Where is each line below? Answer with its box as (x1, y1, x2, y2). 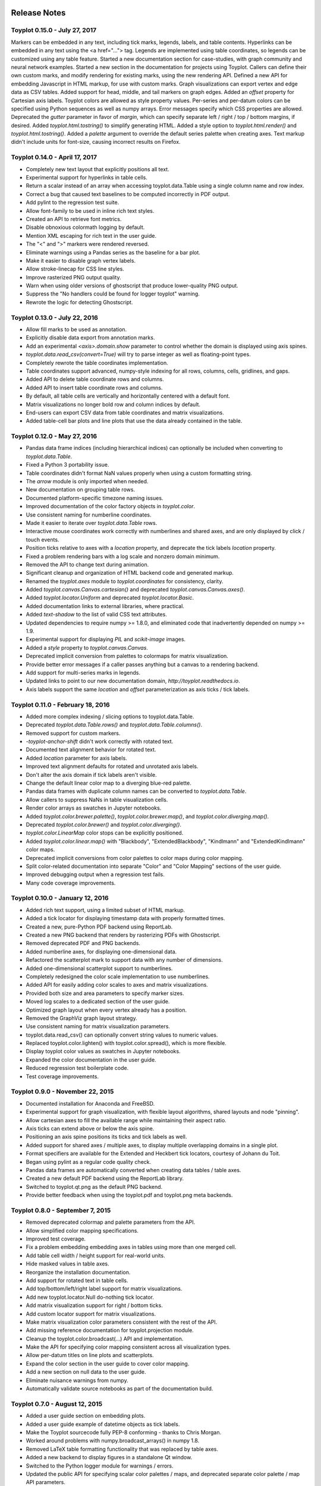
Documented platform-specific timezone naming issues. (26, 494, 163, 502)
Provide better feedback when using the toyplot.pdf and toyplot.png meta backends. (26, 1192, 233, 1199)
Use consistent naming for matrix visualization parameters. (26, 1023, 171, 1030)
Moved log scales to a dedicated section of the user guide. (26, 998, 170, 1005)
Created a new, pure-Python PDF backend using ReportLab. (26, 923, 173, 930)
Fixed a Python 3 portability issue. (26, 461, 109, 468)
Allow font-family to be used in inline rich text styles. (26, 207, 155, 214)
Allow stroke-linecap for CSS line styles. (26, 265, 124, 273)
